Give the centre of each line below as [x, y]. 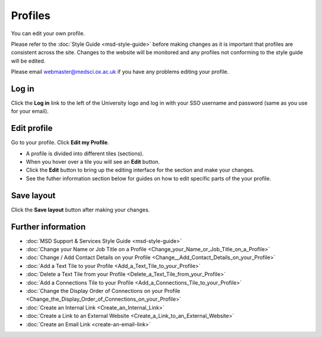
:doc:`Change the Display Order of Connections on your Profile [103, 291]
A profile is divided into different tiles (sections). [85, 153]
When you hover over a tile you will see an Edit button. [93, 162]
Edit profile [32, 128]
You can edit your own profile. [48, 33]
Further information [48, 227]
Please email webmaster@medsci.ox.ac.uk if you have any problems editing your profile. [120, 72]
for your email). [30, 111]
